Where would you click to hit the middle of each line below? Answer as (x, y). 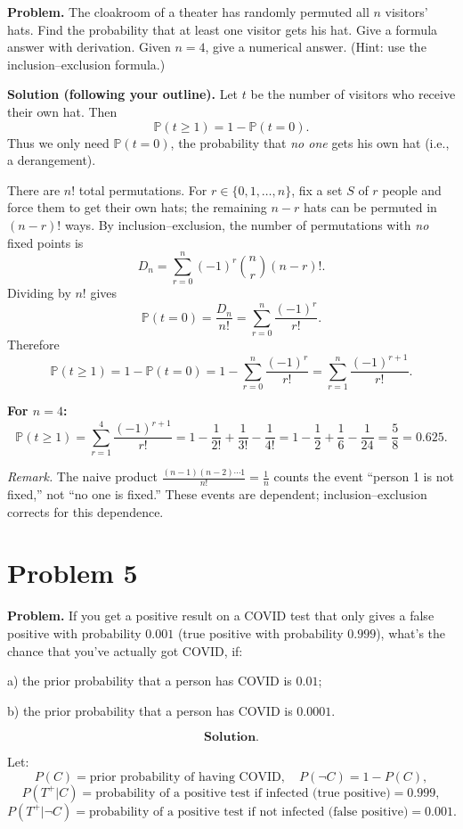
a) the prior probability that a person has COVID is (150, 681)
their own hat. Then (62, 111)
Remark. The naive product (83, 476)
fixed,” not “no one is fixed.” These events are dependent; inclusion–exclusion (217, 494)
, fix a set (317, 189)
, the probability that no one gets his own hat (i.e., (310, 142)
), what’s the (411, 632)
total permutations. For (143, 189)
